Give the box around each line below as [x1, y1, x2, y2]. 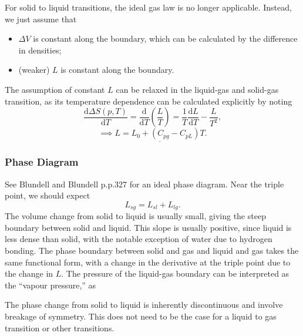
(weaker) [18, 63, 50, 76]
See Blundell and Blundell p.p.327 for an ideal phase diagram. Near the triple [5, 177, 284, 190]
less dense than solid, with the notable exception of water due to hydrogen [5, 233, 272, 245]
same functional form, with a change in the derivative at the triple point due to [5, 256, 291, 268]
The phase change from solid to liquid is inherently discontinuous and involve [5, 298, 283, 311]
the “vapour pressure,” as [5, 278, 96, 291]
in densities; [18, 43, 62, 56]
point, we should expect [5, 189, 90, 201]
